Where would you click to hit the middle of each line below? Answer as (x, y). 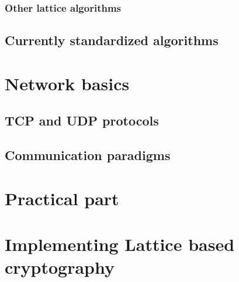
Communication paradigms (88, 155)
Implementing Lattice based (120, 244)
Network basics (67, 83)
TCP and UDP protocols (82, 120)
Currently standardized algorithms (112, 40)
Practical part (62, 198)
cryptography (60, 267)
